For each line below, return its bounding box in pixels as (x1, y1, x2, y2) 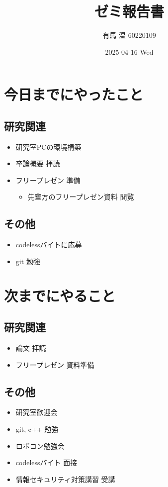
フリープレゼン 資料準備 (15, 359, 94, 370)
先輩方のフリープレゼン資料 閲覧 (27, 192, 134, 202)
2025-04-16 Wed (105, 46, 154, 57)
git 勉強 (15, 256, 40, 266)
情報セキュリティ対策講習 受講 (15, 474, 115, 484)
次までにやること (4, 285, 116, 305)
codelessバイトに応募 (15, 239, 82, 250)
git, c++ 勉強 (15, 424, 59, 434)
